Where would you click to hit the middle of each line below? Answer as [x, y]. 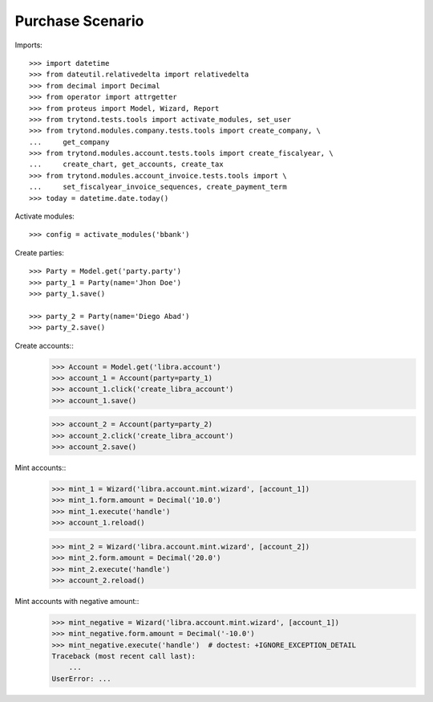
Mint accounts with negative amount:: [77, 601]
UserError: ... [81, 678]
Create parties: [39, 252]
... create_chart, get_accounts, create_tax [126, 164]
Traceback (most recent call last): [124, 656]
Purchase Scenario [79, 21]
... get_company [69, 142]
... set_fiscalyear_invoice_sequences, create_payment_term [158, 187]
